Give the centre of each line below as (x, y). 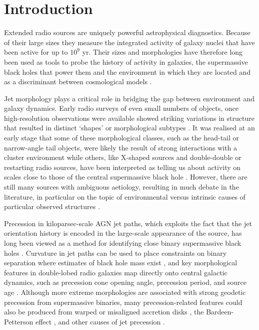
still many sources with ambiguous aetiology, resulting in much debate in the (121, 187)
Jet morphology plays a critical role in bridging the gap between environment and (129, 98)
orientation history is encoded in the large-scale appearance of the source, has (123, 233)
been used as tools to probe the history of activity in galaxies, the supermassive (126, 61)
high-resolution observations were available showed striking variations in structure (129, 118)
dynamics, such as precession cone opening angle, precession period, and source (125, 282)
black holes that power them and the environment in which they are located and (127, 71)
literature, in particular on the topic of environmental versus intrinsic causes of (125, 196)
